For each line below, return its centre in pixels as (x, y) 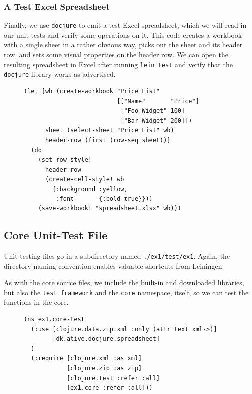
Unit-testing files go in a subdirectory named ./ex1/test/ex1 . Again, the (117, 256)
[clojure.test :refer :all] (113, 378)
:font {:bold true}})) (104, 199)
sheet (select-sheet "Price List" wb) (110, 130)
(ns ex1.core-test (54, 319)
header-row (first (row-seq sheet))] (108, 140)
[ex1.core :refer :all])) (110, 388)
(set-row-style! (65, 160)
